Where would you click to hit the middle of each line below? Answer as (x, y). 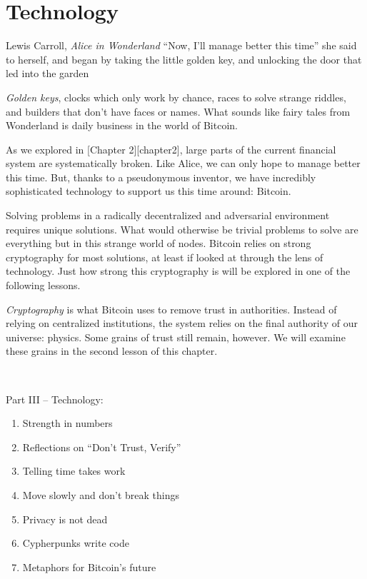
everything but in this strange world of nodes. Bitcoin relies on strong (159, 243)
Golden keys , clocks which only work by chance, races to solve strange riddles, (176, 97)
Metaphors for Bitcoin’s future (89, 567)
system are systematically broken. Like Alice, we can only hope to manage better (183, 163)
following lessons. (43, 285)
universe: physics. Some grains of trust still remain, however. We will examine (176, 337)
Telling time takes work (74, 471)
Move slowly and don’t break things (101, 494)
